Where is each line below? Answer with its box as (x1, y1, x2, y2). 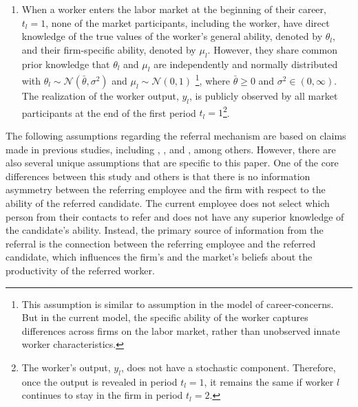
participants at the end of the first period (21, 105, 196, 120)
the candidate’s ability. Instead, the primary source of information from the (6, 223, 324, 237)
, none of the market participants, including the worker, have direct (45, 15, 330, 30)
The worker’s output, (21, 360, 111, 374)
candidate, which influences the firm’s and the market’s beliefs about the (6, 250, 313, 264)
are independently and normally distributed (154, 56, 338, 71)
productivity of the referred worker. (6, 263, 155, 278)
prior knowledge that (21, 56, 110, 71)
